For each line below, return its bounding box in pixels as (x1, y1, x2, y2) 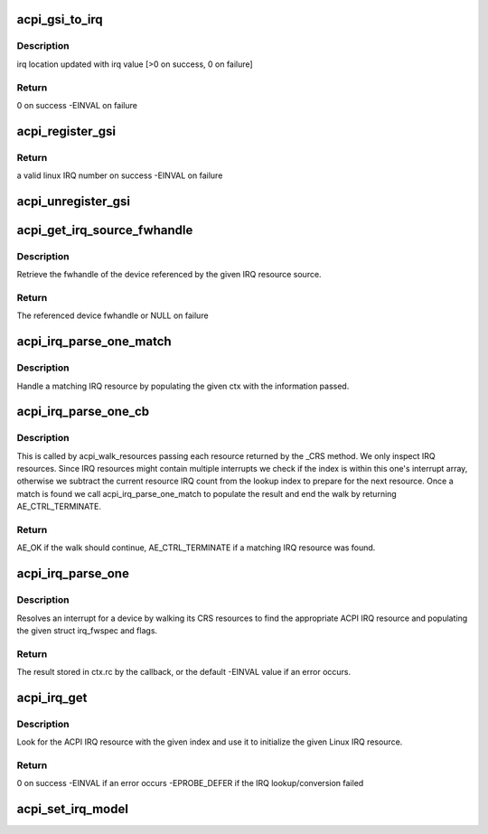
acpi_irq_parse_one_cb (16, 404, 149, 419)
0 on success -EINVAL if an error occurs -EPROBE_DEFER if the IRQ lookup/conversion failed (16, 778, 364, 789)
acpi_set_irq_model (16, 801, 128, 817)
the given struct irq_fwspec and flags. (16, 624, 158, 636)
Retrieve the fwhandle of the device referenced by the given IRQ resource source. (16, 269, 322, 280)
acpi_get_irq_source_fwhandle (16, 222, 193, 238)
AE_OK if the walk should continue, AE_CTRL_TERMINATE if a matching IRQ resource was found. (16, 542, 376, 553)
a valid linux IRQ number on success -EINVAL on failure (16, 170, 223, 181)
